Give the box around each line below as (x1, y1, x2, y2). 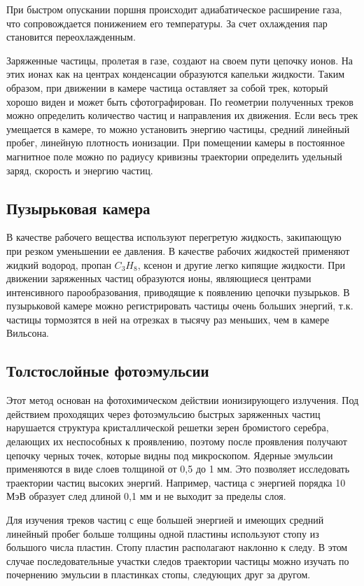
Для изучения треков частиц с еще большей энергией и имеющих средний (6, 512, 324, 527)
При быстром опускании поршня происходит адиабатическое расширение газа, (6, 2, 342, 16)
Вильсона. (6, 326, 50, 340)
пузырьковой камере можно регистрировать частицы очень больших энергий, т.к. (6, 298, 353, 313)
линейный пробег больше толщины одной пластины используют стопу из (6, 526, 319, 540)
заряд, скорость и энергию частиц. (6, 162, 153, 177)
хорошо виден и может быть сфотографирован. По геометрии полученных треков (6, 94, 353, 109)
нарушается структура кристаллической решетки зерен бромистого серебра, (6, 420, 329, 435)
